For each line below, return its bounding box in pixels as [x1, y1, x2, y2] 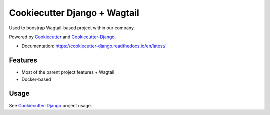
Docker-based [21, 76, 51, 82]
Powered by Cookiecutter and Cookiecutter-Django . [9, 34, 116, 40]
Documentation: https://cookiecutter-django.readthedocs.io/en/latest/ [21, 43, 166, 49]
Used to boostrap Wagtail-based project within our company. [9, 25, 135, 31]
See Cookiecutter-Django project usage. [9, 102, 92, 108]
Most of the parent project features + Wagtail [21, 69, 115, 75]
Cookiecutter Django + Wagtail [9, 7, 139, 18]
